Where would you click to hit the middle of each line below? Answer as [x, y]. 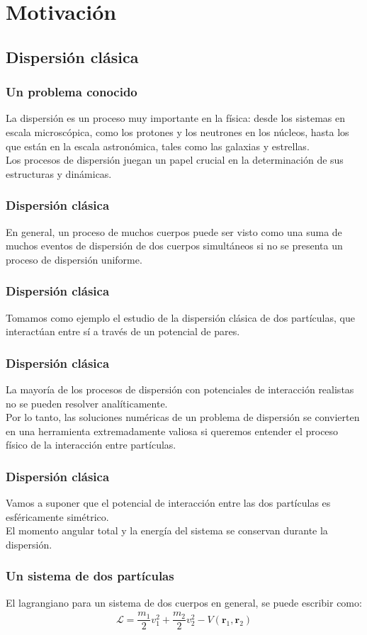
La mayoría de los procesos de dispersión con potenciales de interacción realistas [180, 389]
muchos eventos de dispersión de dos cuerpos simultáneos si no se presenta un [174, 246]
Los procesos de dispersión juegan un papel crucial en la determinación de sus [175, 160]
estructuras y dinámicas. [59, 173]
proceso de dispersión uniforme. [74, 259]
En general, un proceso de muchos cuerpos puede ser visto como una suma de [174, 231]
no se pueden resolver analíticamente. [87, 403]
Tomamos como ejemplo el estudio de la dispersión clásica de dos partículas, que [180, 317]
